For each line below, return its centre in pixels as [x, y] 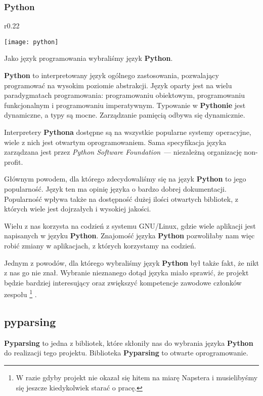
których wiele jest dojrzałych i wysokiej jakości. [78, 209]
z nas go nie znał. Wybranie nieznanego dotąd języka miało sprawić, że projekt [126, 273]
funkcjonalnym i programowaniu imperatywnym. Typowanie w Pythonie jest [125, 105]
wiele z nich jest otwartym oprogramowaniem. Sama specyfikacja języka [115, 142]
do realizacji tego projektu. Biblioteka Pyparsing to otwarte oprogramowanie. [126, 353]
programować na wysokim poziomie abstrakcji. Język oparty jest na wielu [118, 85]
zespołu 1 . [20, 293]
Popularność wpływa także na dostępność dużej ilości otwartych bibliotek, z [121, 199]
